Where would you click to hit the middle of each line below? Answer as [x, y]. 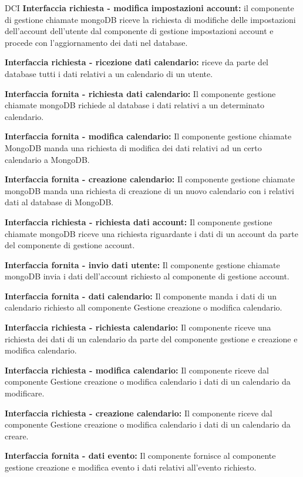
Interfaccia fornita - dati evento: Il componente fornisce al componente [140, 456]
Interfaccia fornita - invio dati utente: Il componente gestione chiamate [142, 264]
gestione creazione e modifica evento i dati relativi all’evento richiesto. [131, 467]
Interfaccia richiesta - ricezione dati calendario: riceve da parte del [137, 62]
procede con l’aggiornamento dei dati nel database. [96, 42]
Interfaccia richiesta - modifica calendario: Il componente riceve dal [137, 370]
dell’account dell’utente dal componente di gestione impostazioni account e [139, 31]
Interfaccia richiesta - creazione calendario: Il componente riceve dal [139, 413]
